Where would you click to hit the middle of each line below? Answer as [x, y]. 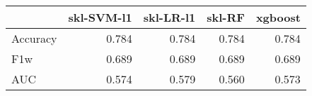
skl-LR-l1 [169, 17]
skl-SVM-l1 [100, 17]
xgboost [278, 17]
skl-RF [226, 17]
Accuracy [34, 38]
